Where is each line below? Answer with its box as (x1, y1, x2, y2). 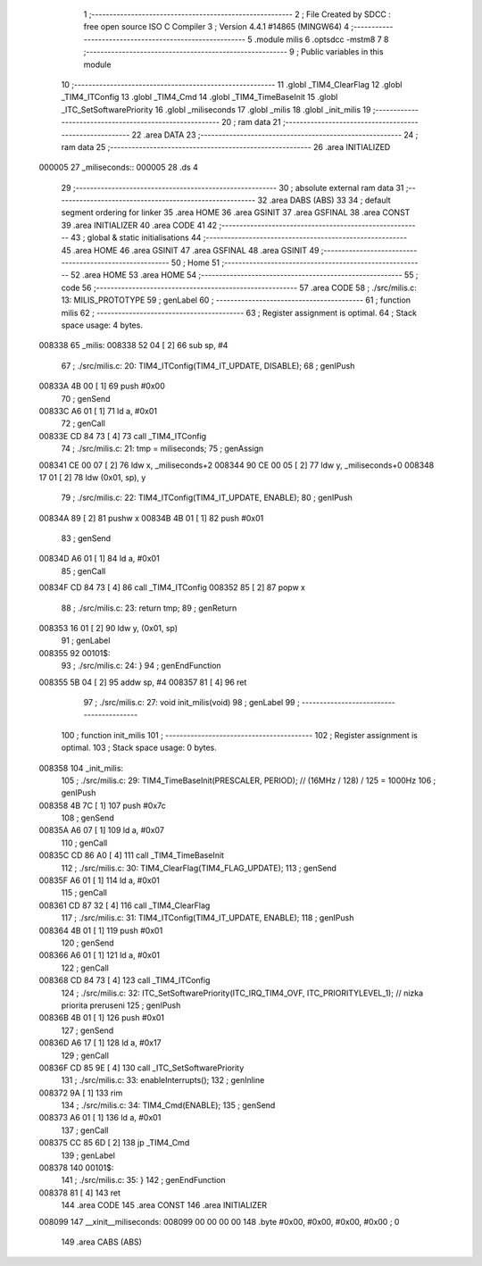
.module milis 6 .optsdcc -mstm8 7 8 (253, 34, 389, 45)
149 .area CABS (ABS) (61, 1237, 143, 1247)
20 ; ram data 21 (221, 117, 281, 128)
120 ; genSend (61, 937, 115, 948)
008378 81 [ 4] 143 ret (38, 1187, 120, 1198)
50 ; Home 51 (170, 257, 220, 268)
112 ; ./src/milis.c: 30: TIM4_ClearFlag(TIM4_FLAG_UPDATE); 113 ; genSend (61, 862, 337, 873)
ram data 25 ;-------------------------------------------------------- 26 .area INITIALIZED (61, 141, 391, 152)
